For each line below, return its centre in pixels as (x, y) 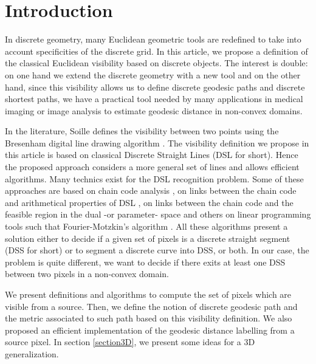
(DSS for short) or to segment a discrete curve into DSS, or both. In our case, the (157, 250)
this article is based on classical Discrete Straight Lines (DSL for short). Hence (152, 155)
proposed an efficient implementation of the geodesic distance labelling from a (150, 330)
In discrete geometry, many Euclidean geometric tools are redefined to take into (153, 39)
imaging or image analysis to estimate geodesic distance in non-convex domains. (154, 110)
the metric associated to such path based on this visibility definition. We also (149, 318)
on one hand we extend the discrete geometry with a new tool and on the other (153, 74)
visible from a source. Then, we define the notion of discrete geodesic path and (151, 306)
